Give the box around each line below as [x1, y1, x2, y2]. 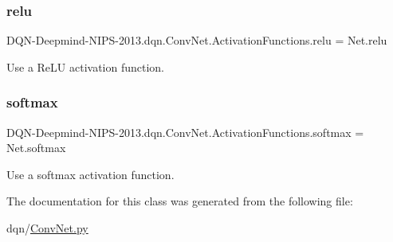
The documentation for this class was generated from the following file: [6, 193, 353, 209]
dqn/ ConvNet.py [6, 220, 88, 236]
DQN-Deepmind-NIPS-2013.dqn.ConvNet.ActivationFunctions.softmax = [6, 123, 364, 140]
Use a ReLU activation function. [6, 58, 165, 75]
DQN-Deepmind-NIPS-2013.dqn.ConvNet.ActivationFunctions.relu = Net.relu [6, 32, 387, 49]
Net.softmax [6, 139, 66, 156]
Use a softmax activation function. [6, 166, 175, 182]
